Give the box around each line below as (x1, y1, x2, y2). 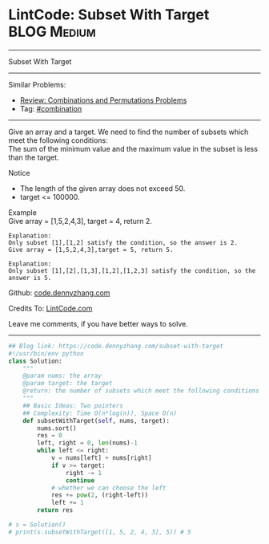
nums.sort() (37, 424, 78, 432)
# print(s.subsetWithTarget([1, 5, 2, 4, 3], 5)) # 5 (8, 528, 192, 536)
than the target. (8, 152, 59, 162)
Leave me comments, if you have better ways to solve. (8, 319, 188, 328)
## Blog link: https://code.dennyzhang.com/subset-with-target (8, 342, 224, 350)
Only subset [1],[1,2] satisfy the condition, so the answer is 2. (8, 238, 239, 246)
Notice (8, 168, 30, 177)
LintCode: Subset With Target (8, 6, 210, 24)
